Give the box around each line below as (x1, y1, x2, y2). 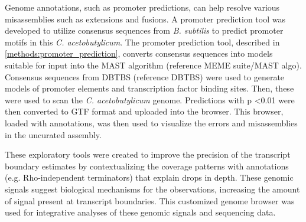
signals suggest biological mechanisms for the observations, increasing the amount (5, 182, 300, 195)
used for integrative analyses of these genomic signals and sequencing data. (5, 206, 276, 218)
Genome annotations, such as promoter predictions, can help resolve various (5, 1, 280, 13)
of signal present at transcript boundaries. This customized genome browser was (5, 194, 295, 207)
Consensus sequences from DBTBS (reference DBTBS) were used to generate (5, 70, 285, 83)
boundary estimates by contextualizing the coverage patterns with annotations (5, 159, 289, 172)
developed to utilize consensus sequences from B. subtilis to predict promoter (5, 24, 284, 37)
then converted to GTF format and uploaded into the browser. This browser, (5, 105, 284, 117)
